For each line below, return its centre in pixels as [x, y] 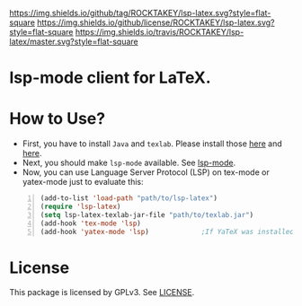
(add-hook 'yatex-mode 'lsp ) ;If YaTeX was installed [167, 232]
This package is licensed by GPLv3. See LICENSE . [102, 293]
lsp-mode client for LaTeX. [110, 78]
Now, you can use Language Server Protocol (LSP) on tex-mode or [146, 172]
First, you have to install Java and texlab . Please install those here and [152, 144]
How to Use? [58, 119]
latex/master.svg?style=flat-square [74, 41]
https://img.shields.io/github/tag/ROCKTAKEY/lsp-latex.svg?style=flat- [140, 13]
